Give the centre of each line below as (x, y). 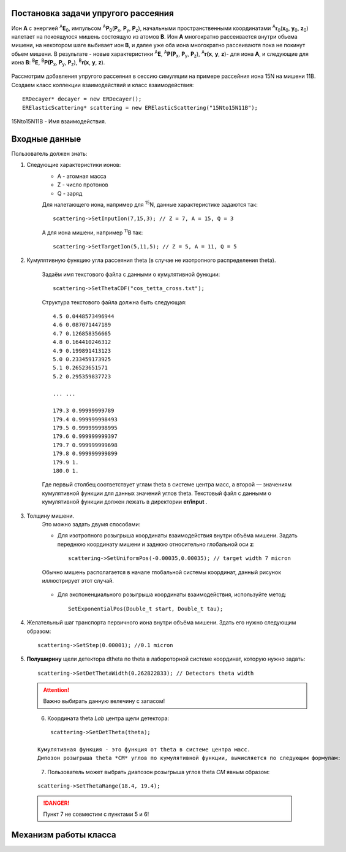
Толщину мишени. (51, 516)
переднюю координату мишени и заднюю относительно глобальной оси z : (156, 544)
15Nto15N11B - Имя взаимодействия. (59, 121)
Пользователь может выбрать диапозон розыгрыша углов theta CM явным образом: (159, 772)
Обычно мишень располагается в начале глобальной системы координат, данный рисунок (162, 572)
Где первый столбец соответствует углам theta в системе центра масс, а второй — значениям (167, 485)
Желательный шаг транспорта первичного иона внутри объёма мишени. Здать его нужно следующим (161, 623)
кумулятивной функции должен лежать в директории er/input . (125, 502)
